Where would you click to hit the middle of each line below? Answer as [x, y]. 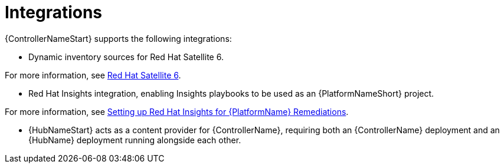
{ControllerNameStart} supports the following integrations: [118, 38]
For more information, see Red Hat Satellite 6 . [93, 75]
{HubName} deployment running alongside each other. [135, 140]
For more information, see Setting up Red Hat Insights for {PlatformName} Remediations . [177, 111]
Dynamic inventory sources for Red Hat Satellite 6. [126, 57]
